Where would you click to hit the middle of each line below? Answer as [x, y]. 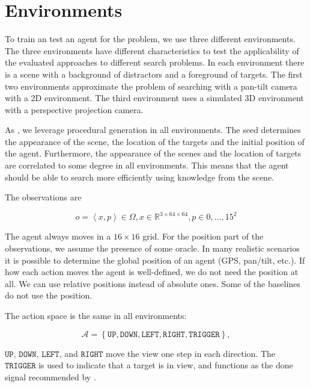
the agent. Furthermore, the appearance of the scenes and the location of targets [153, 153]
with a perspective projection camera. [74, 109]
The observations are [43, 197]
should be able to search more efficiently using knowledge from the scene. [139, 177]
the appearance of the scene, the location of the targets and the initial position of [155, 141]
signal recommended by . [50, 376]
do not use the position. [49, 295]
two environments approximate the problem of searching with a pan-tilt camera [151, 86]
